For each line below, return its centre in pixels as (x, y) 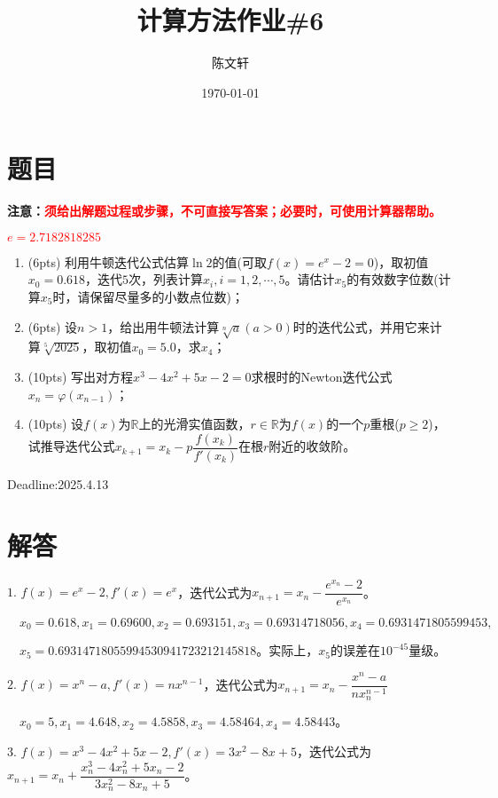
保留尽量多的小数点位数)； (167, 297)
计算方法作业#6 (230, 20)
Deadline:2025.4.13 (58, 483)
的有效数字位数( (393, 279)
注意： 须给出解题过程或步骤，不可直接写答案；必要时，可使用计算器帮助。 (224, 211)
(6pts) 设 (53, 326)
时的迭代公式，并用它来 (361, 326)
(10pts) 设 (56, 424)
